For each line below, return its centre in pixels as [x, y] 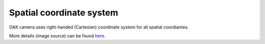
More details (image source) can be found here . [57, 36]
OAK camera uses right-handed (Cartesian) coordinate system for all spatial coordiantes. [99, 27]
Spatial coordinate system [64, 13]
